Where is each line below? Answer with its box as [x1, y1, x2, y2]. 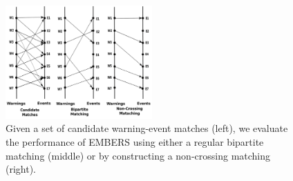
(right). [6, 162, 37, 176]
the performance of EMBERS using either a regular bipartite [6, 134, 264, 149]
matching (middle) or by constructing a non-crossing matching [6, 148, 271, 162]
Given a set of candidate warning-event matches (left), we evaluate [6, 121, 288, 135]
